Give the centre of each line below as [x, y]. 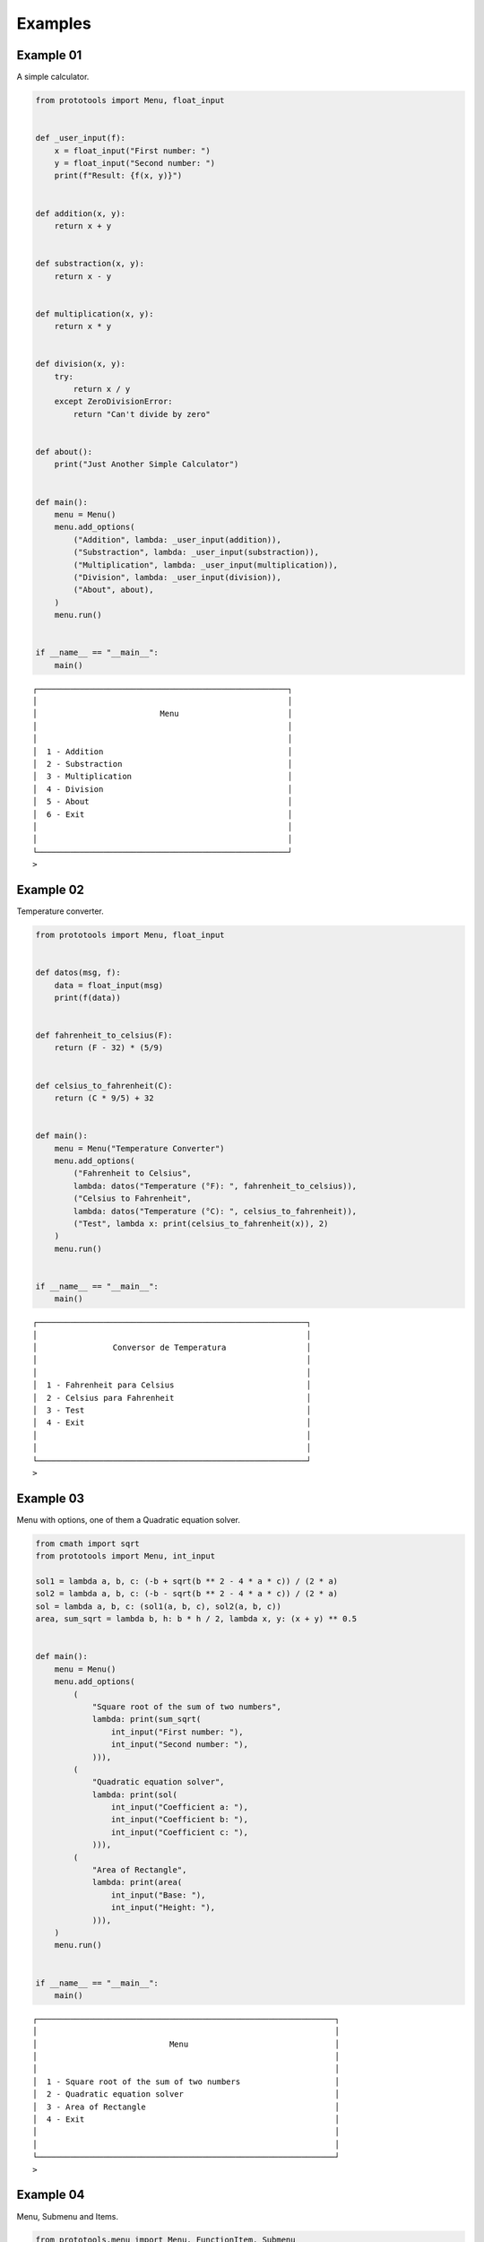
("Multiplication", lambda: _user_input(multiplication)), [206, 565]
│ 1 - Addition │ [163, 752]
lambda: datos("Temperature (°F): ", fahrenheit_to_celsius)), [215, 1186]
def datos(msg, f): [78, 973]
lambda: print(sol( [135, 1794]
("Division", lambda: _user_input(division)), [177, 577]
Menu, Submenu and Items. [67, 2216]
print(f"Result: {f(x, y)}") [118, 176]
